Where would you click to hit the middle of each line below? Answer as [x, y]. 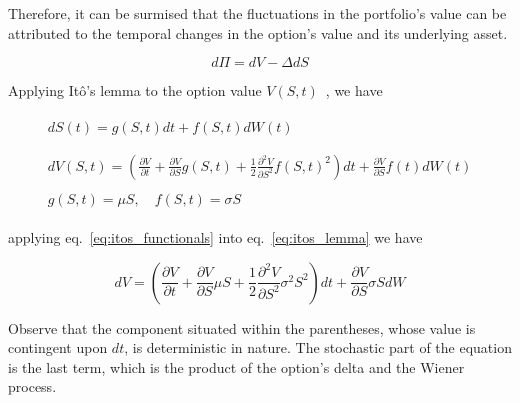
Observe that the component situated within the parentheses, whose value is [242, 327]
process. [32, 386]
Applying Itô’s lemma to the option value [135, 90]
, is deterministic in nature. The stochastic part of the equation [318, 347]
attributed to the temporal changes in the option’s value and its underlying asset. [258, 32]
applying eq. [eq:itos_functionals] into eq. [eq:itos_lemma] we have [215, 237]
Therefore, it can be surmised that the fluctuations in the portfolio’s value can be [257, 13]
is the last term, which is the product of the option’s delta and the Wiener [236, 366]
